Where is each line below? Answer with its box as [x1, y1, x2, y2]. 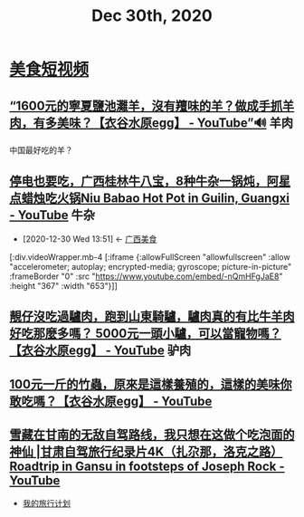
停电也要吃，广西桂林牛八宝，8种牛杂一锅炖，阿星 [9, 174, 291, 189]
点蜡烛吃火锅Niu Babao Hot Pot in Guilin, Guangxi [9, 191, 290, 206]
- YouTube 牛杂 [9, 207, 96, 223]
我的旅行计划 [22, 498, 71, 509]
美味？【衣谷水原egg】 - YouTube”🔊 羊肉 [56, 115, 294, 130]
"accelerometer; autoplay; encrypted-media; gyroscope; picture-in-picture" [9, 261, 292, 272]
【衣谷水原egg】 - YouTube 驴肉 [9, 343, 192, 359]
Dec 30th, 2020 [91, 5, 213, 26]
